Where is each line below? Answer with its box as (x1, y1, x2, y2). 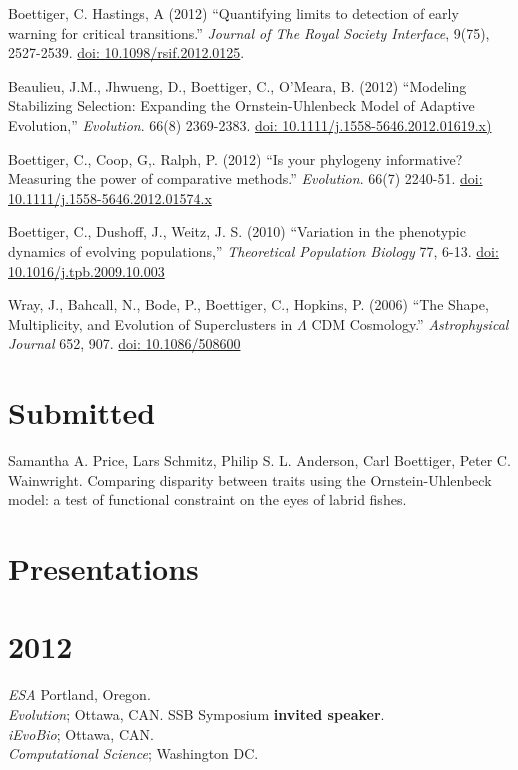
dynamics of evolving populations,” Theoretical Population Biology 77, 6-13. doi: (8, 240, 499, 261)
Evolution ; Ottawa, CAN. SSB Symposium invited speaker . (8, 703, 385, 724)
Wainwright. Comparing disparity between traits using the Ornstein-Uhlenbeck (8, 469, 492, 490)
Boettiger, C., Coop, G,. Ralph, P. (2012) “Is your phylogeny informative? (8, 148, 463, 169)
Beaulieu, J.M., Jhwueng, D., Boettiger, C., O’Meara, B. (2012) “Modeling (8, 75, 467, 96)
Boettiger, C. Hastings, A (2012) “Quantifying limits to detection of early (8, 3, 459, 23)
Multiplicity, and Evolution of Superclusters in (8, 313, 293, 334)
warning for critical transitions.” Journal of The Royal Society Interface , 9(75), (8, 22, 490, 43)
